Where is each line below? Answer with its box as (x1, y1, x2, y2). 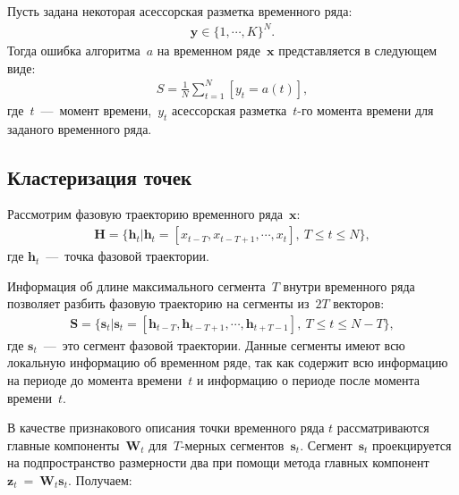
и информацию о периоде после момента (196, 371, 420, 390)
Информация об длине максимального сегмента (7, 276, 266, 295)
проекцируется (372, 435, 452, 454)
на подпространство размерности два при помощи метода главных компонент (7, 453, 429, 472)
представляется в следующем (278, 41, 438, 60)
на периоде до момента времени (7, 371, 183, 390)
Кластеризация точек (7, 163, 192, 190)
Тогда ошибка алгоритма (7, 41, 140, 60)
